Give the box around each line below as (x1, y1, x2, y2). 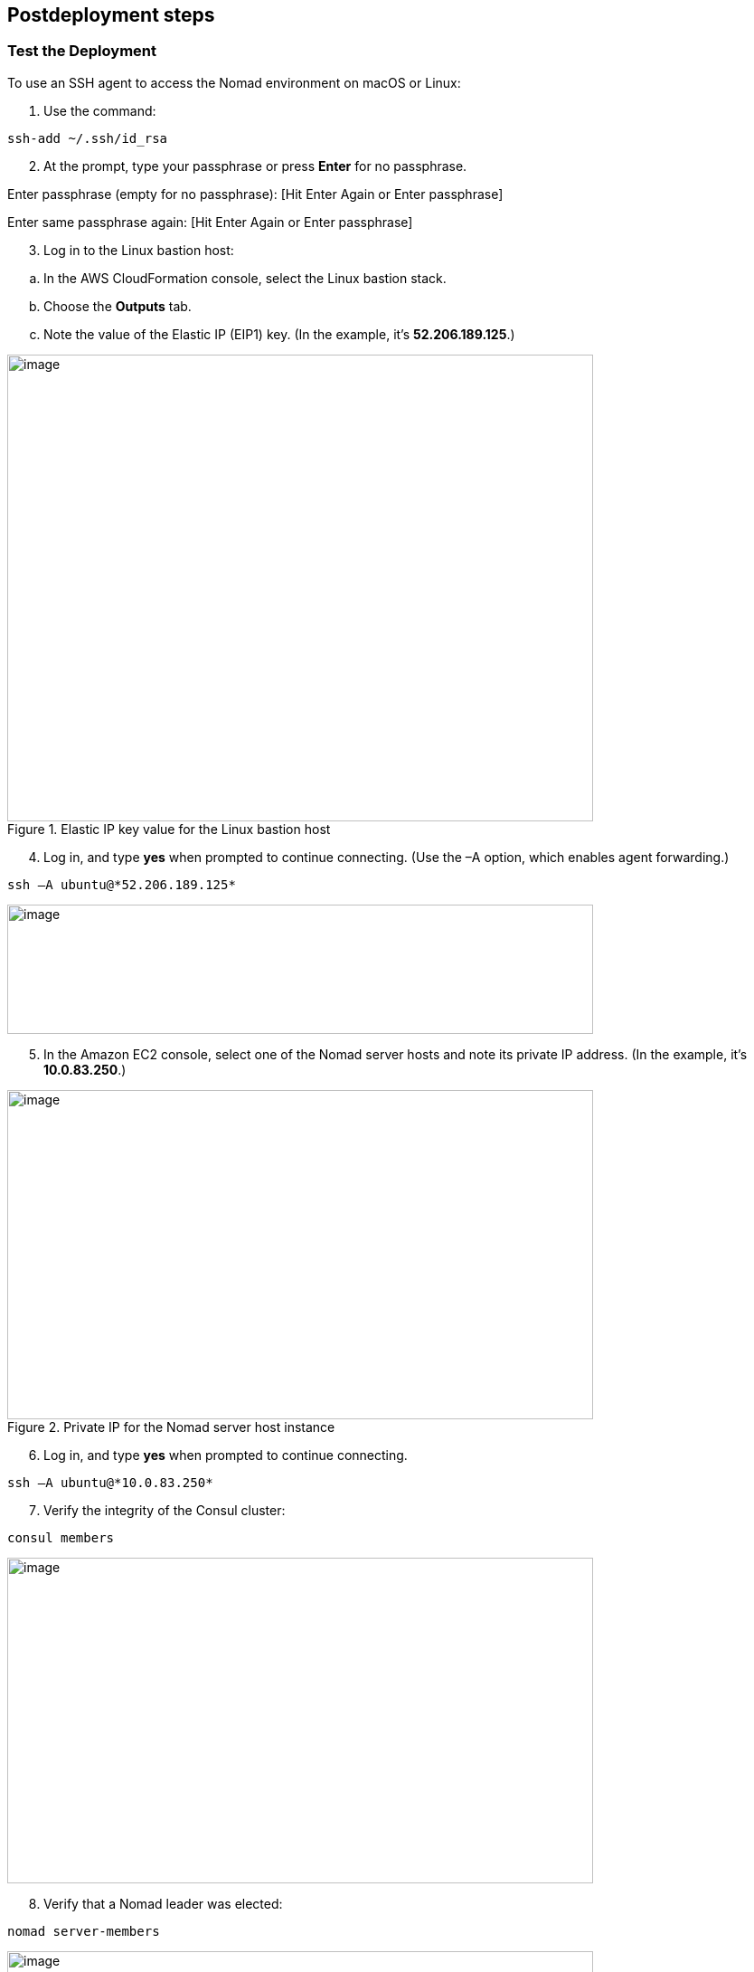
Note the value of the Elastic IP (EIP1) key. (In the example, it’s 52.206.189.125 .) (43, 326, 515, 342)
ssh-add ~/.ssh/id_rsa (7, 130, 168, 146)
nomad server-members (7, 1923, 160, 1939)
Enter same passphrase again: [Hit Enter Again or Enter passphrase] (7, 213, 413, 230)
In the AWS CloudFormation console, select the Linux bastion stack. (43, 270, 447, 286)
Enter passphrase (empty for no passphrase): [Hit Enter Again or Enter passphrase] (7, 185, 504, 202)
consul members (7, 1530, 115, 1545)
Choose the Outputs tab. (43, 298, 192, 314)
